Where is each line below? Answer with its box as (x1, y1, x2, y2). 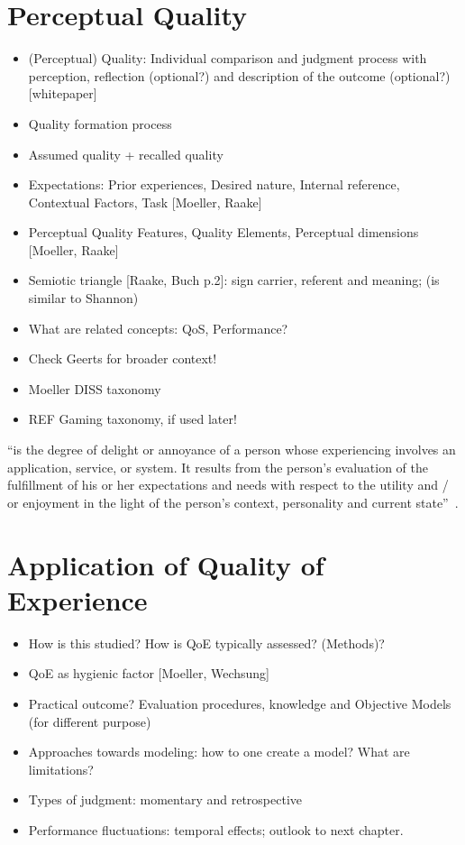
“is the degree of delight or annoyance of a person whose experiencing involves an (7, 440, 456, 459)
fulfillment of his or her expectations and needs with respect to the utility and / (7, 475, 449, 494)
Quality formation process (28, 114, 172, 133)
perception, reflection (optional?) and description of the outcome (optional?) (28, 66, 451, 85)
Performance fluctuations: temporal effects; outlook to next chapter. (28, 820, 404, 839)
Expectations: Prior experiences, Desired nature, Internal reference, (28, 175, 400, 194)
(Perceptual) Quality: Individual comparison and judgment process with (28, 49, 427, 68)
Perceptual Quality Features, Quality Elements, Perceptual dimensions (28, 223, 419, 242)
